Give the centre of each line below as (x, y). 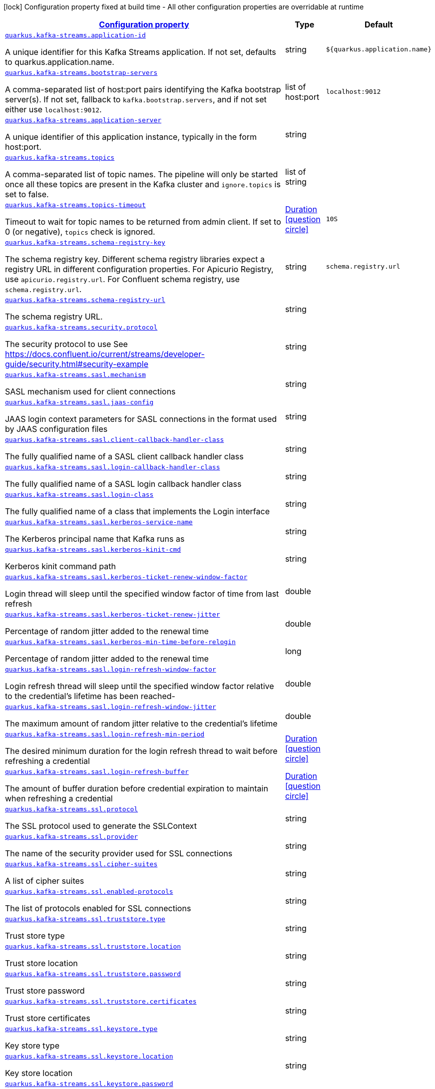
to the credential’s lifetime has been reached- (90, 696)
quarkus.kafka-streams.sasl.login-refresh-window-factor (111, 669)
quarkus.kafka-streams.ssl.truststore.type (85, 919)
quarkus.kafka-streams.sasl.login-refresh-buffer (97, 772)
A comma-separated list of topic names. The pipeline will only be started (142, 174)
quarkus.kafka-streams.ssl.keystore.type (81, 1029)
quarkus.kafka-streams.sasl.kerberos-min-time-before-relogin (120, 642)
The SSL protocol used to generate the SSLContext (101, 826)
